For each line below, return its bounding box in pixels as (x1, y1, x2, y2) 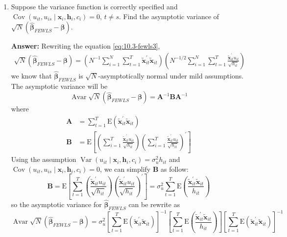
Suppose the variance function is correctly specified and (11, 1, 178, 11)
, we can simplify (100, 163, 151, 174)
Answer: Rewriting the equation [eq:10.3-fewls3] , (11, 41, 160, 51)
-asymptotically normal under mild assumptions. (98, 71, 244, 81)
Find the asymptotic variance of (123, 11, 219, 21)
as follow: (161, 163, 189, 174)
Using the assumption (11, 154, 76, 164)
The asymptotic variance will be (11, 80, 108, 91)
